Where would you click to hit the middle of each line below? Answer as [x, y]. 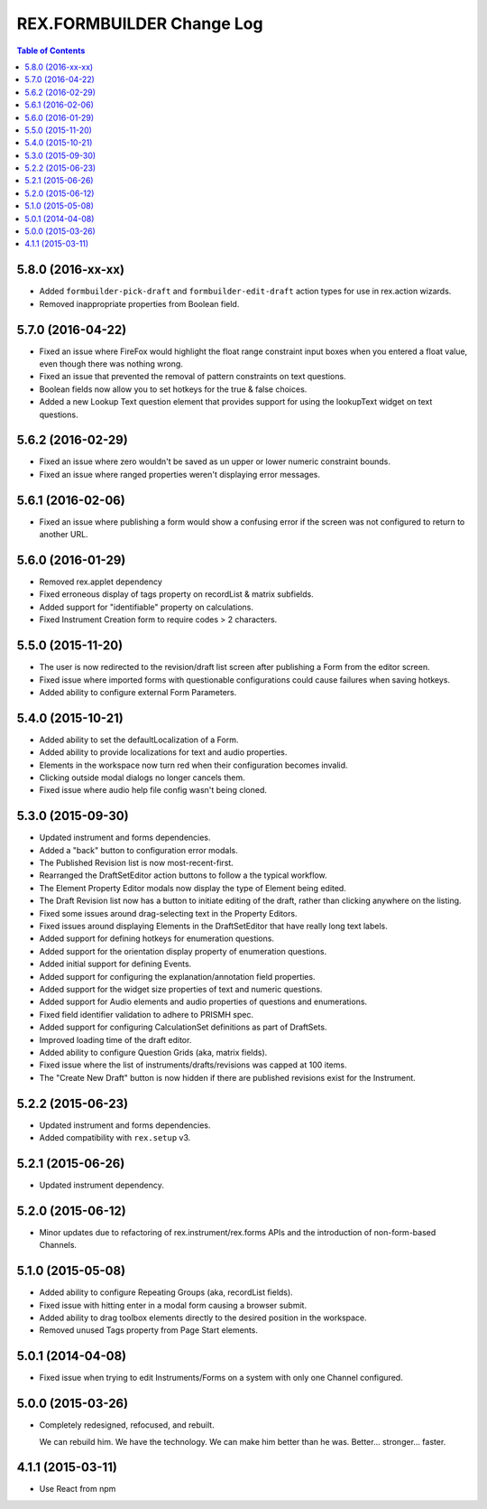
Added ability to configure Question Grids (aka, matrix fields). [153, 1052]
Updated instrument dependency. [101, 1185]
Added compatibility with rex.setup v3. [115, 1138]
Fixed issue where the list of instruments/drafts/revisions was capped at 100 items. [193, 1065]
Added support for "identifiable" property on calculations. [147, 607]
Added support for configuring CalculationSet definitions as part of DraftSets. [183, 1027]
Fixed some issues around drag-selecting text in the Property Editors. [168, 913]
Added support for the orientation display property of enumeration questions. [183, 951]
